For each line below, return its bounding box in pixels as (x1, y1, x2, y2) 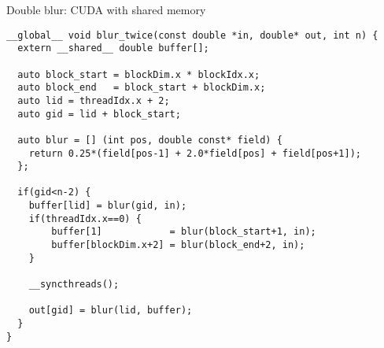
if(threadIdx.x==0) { (28, 213, 142, 224)
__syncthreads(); (28, 279, 120, 291)
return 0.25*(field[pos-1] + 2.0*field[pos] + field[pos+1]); (28, 147, 362, 159)
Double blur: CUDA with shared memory (6, 2, 206, 17)
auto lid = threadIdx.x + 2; (17, 94, 170, 106)
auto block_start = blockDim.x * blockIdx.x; (17, 68, 260, 80)
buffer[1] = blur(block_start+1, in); (51, 226, 316, 238)
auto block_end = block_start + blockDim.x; (17, 82, 266, 94)
